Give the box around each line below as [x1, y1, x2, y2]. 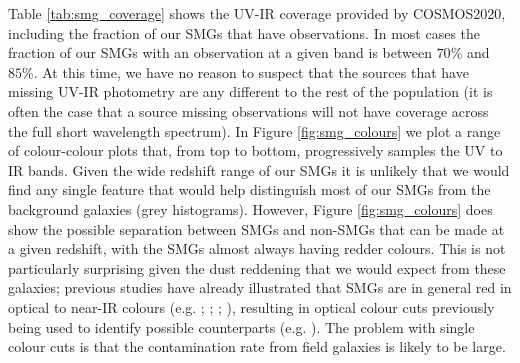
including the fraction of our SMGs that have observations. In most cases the [8, 22, 481, 43]
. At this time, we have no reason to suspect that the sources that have [33, 61, 469, 82]
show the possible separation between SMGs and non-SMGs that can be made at [8, 218, 505, 239]
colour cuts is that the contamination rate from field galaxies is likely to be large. [8, 336, 506, 357]
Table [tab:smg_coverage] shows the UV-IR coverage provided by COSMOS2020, [8, 3, 506, 23]
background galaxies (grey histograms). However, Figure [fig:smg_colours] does [8, 198, 493, 219]
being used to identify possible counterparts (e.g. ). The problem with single [8, 316, 475, 337]
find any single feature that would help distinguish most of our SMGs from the [8, 179, 491, 200]
